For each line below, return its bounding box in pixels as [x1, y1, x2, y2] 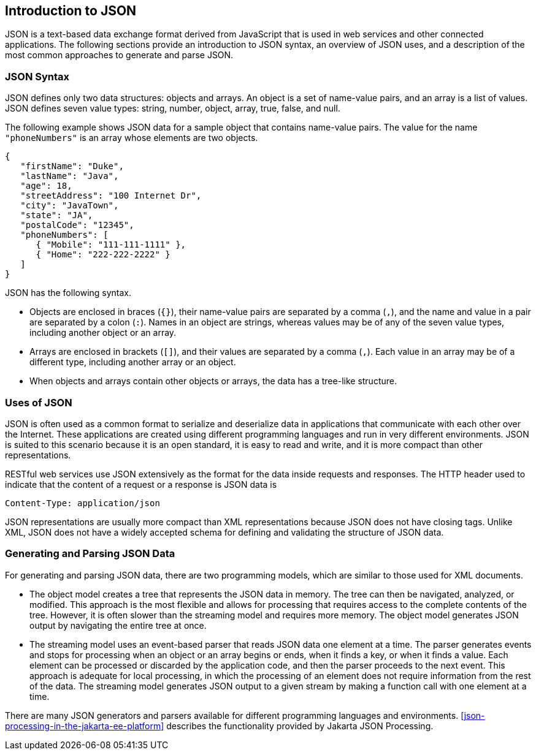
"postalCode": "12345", [20, 220, 134, 230]
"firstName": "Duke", [20, 161, 124, 172]
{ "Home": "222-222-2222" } [36, 249, 170, 260]
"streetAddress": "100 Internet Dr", [20, 191, 202, 201]
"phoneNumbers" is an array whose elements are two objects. [5, 132, 258, 143]
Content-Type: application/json [5, 498, 160, 508]
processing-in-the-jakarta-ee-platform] [5, 720, 164, 731]
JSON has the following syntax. [5, 287, 132, 298]
